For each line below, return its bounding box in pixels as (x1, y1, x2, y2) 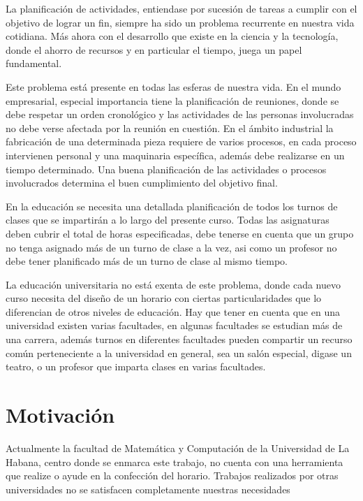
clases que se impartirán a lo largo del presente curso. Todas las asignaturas (6, 212, 329, 227)
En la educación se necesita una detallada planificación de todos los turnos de (6, 198, 338, 213)
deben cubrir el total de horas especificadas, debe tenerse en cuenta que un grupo (6, 226, 354, 240)
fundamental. (6, 56, 62, 71)
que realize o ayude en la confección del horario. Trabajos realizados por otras (6, 468, 339, 483)
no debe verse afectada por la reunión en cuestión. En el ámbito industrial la (6, 120, 334, 135)
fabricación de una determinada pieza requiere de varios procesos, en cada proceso (6, 134, 357, 149)
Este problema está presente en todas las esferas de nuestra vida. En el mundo (6, 79, 341, 94)
